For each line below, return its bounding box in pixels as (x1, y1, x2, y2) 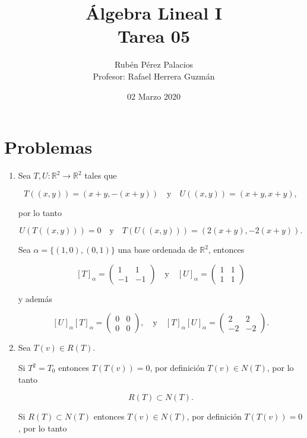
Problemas (4, 135, 93, 159)
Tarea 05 (118, 24, 190, 48)
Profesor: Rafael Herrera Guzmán (93, 69, 215, 82)
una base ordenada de (118, 243, 197, 256)
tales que (84, 169, 117, 182)
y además (18, 292, 53, 304)
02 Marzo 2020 (127, 90, 181, 102)
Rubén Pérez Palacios (114, 58, 194, 71)
